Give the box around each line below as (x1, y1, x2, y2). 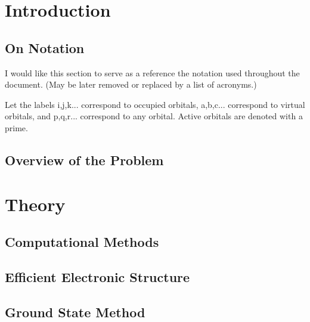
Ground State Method (5, 302, 145, 321)
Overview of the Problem (5, 150, 164, 169)
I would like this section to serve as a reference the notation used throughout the (5, 66, 300, 79)
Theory (5, 191, 66, 216)
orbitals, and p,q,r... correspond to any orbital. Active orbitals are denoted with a (5, 110, 303, 122)
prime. (5, 121, 28, 134)
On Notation (5, 38, 85, 57)
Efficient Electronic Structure (5, 267, 190, 286)
